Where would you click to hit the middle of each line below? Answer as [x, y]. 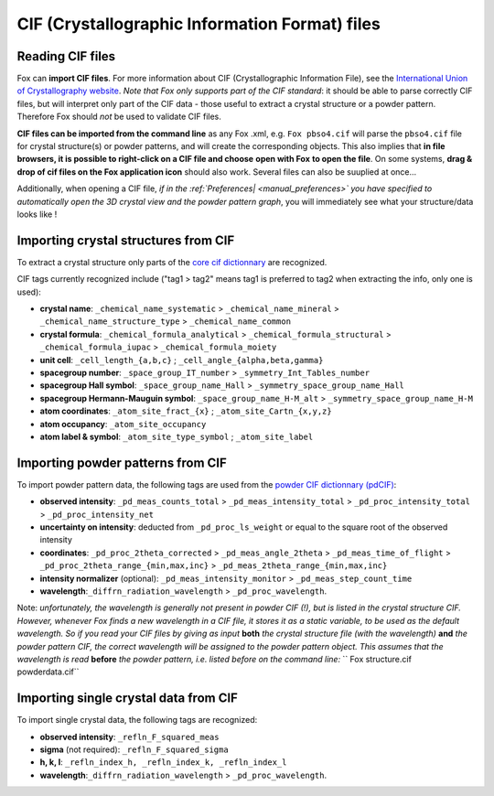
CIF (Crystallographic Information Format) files [199, 24]
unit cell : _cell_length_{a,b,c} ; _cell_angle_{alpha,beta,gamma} [182, 360]
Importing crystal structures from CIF [126, 240]
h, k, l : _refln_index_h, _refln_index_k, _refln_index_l [163, 762]
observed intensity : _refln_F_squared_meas [129, 737]
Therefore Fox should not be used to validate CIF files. [119, 117]
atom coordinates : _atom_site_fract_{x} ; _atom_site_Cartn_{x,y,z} [186, 411]
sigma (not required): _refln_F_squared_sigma [134, 749]
